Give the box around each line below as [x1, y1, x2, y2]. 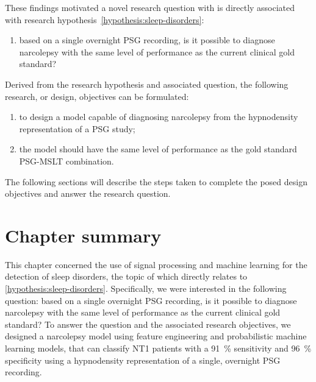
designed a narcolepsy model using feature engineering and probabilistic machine [5, 330, 307, 342]
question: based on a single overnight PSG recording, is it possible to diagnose [5, 294, 297, 306]
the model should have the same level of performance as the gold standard [19, 143, 297, 155]
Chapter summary [5, 222, 162, 247]
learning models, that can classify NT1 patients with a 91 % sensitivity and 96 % [5, 342, 312, 354]
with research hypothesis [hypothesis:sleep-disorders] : [5, 13, 204, 26]
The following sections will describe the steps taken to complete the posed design [5, 175, 307, 188]
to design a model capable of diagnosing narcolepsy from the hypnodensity [19, 110, 298, 123]
